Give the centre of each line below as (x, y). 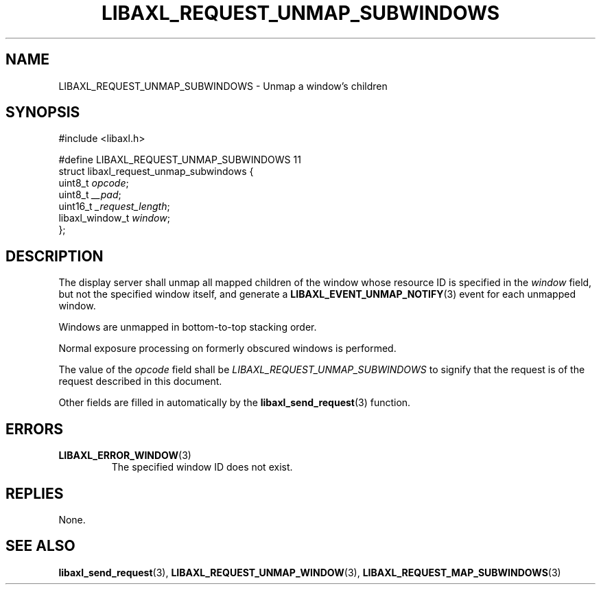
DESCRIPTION (55, 256)
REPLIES (35, 493)
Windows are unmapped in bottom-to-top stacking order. (188, 327)
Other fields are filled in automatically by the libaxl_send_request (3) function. (235, 403)
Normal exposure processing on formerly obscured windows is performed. (227, 349)
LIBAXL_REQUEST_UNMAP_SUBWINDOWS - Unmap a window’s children (223, 86)
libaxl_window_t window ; (114, 218)
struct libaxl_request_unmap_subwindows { (156, 172)
